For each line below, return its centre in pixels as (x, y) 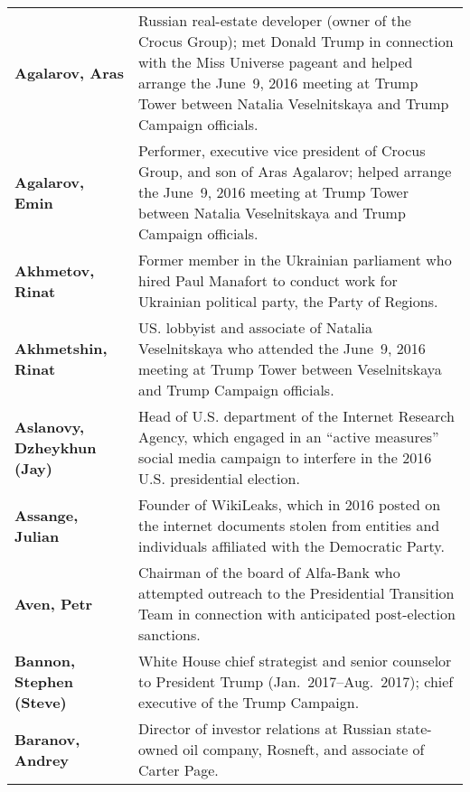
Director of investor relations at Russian (265, 728)
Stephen (44, 681)
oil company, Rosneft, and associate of (304, 749)
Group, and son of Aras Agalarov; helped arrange (295, 171)
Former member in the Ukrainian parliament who (295, 260)
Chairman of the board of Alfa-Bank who (269, 572)
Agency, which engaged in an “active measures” (289, 437)
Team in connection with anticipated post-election (297, 614)
